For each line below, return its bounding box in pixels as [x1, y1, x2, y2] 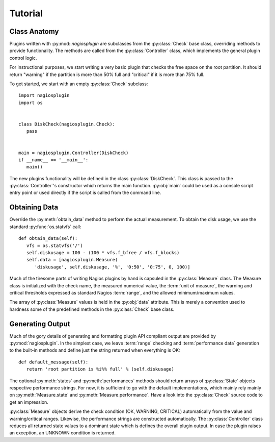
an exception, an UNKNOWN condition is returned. [9, 430, 116, 436]
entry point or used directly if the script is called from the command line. [9, 189, 161, 196]
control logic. [9, 55, 37, 61]
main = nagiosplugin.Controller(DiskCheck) [18, 150, 129, 156]
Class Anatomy [9, 27, 59, 36]
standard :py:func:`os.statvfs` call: [9, 224, 81, 230]
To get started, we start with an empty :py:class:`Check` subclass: [9, 81, 148, 87]
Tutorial [9, 8, 43, 19]
